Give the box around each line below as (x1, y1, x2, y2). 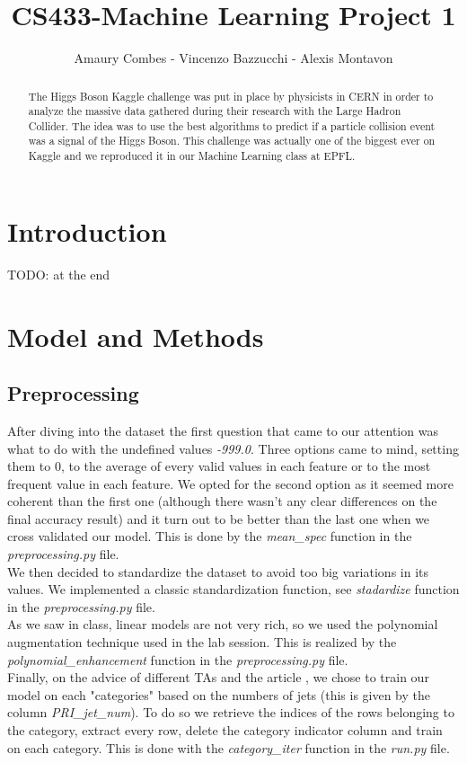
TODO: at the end (7, 264, 110, 283)
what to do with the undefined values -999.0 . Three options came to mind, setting (7, 439, 459, 457)
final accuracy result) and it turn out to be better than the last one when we (7, 509, 430, 528)
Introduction (7, 212, 167, 249)
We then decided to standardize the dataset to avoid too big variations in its (7, 562, 428, 581)
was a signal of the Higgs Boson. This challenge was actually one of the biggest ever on (28, 133, 436, 148)
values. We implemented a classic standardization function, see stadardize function (7, 580, 460, 599)
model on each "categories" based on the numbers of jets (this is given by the (7, 685, 431, 704)
